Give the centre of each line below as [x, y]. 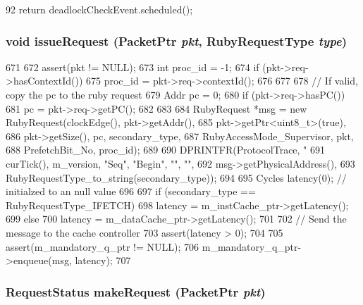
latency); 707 [103, 260]
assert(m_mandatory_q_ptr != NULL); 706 [103, 246]
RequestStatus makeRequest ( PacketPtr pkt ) [136, 291]
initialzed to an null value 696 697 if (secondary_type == [131, 191]
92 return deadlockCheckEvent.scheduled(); [99, 9]
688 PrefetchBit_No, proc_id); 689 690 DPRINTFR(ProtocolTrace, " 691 [166, 150]
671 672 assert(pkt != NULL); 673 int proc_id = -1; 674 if [133, 67]
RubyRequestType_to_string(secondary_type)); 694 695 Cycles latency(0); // [176, 177]
